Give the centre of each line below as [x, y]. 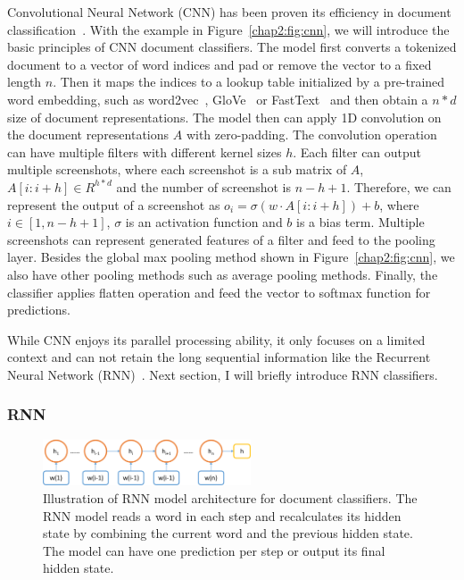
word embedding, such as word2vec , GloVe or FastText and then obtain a [218, 99]
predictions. [39, 310]
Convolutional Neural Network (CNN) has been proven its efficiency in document [229, 12]
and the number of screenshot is [203, 186]
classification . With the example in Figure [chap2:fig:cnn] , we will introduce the [228, 29]
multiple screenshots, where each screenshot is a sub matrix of [177, 169]
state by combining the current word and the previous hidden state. [228, 533]
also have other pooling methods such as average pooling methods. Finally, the [223, 274]
